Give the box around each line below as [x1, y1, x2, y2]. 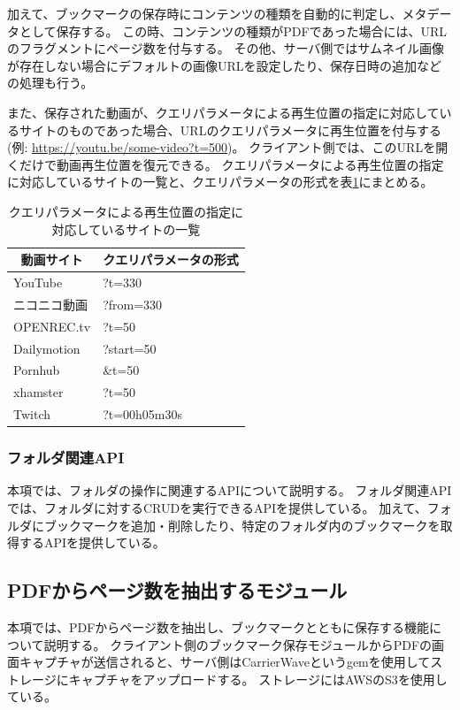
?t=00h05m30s [103, 405, 183, 424]
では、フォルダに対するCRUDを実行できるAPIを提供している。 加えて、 [7, 498, 427, 516]
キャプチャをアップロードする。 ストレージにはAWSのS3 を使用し [68, 669, 448, 688]
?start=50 [103, 339, 157, 357]
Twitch [13, 405, 50, 424]
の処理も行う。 [7, 73, 94, 92]
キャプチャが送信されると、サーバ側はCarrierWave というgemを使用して [19, 653, 431, 671]
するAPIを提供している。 [19, 533, 165, 552]
